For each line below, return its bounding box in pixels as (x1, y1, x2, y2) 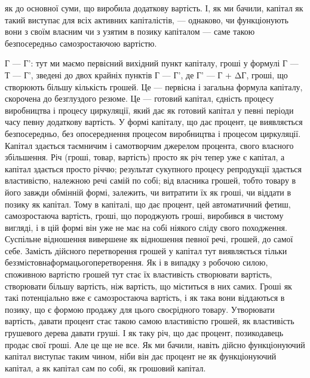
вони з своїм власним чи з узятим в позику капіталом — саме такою (5, 25, 255, 38)
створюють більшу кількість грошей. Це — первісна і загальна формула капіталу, (5, 80, 303, 93)
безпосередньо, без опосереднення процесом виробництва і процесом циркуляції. (5, 127, 301, 139)
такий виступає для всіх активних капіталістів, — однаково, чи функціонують (5, 13, 288, 26)
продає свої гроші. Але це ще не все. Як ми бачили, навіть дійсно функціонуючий (5, 338, 305, 350)
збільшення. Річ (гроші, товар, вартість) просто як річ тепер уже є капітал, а (5, 151, 285, 163)
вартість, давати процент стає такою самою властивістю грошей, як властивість (5, 315, 294, 327)
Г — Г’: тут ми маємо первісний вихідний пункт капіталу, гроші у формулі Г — (5, 57, 299, 69)
